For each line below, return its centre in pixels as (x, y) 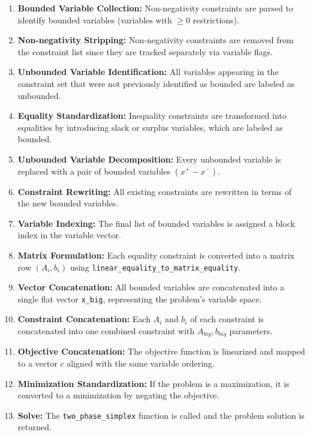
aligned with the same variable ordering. (141, 363)
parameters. (251, 331)
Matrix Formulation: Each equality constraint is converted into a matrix (156, 255)
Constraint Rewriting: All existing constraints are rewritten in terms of (154, 191)
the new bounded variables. (68, 203)
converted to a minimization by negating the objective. (118, 395)
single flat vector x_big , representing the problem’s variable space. (140, 298)
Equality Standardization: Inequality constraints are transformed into (152, 115)
